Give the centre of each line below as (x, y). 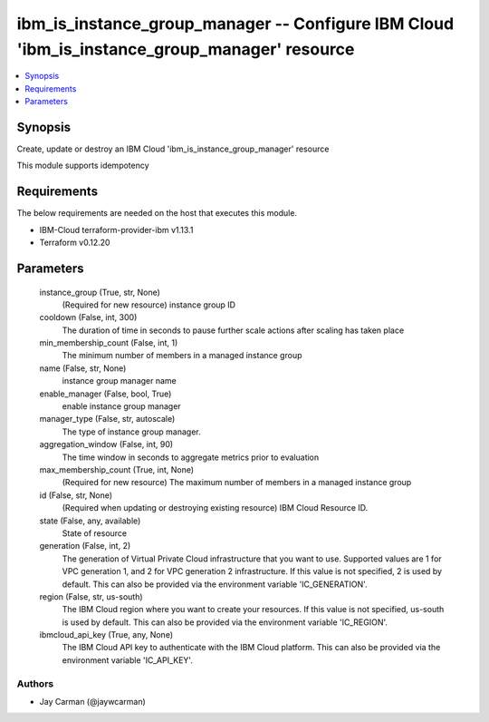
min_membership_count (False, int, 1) (109, 343)
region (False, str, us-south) (91, 596)
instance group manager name (119, 381)
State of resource (95, 533)
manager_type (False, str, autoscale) (107, 419)
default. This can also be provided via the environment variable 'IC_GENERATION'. (215, 584)
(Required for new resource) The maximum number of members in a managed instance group (237, 483)
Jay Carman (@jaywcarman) (93, 701)
